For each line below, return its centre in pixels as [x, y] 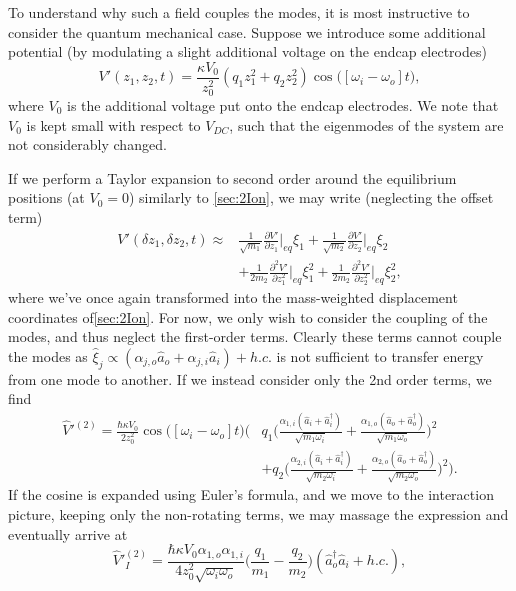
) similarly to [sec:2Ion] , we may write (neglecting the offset [311, 197]
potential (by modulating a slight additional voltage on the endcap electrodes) [247, 51]
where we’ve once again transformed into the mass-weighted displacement [233, 296]
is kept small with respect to [113, 124]
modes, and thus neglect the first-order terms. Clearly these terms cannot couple [255, 336]
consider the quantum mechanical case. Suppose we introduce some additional [247, 31]
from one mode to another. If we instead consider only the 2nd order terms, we [250, 378]
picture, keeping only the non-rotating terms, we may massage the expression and [258, 513]
